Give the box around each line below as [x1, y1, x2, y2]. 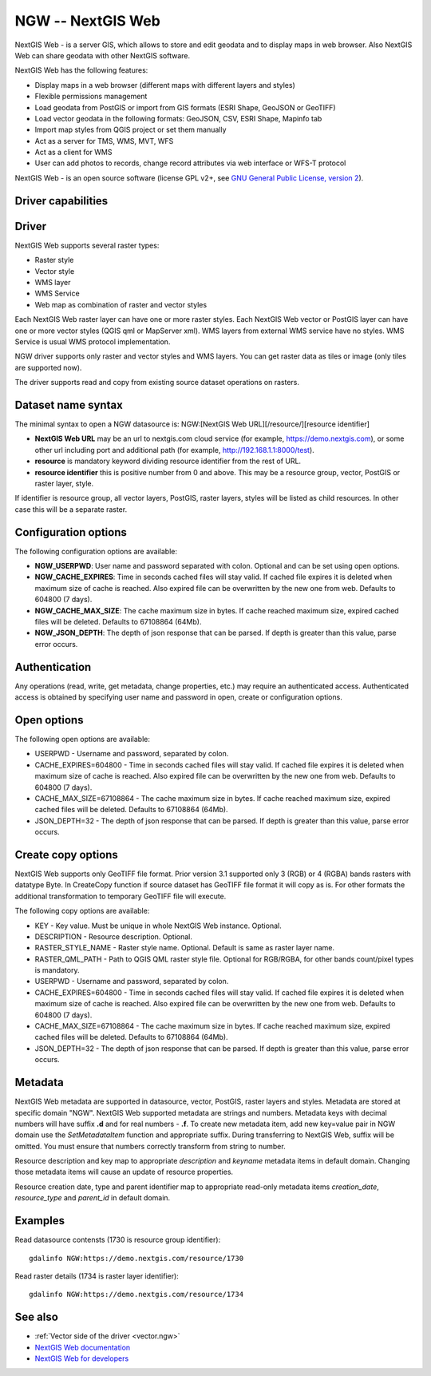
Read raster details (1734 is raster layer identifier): [14, 1271, 179, 1281]
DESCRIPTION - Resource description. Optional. [34, 931, 193, 942]
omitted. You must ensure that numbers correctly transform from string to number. [14, 1141, 287, 1151]
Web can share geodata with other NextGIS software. [14, 50, 191, 60]
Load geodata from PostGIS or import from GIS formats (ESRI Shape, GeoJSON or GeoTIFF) [34, 102, 336, 112]
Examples [14, 1214, 65, 1227]
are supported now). [14, 363, 82, 372]
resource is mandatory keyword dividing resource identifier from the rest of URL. [34, 456, 302, 466]
